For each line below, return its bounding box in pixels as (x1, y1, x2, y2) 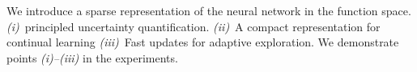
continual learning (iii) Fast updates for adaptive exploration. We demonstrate (6, 34, 399, 50)
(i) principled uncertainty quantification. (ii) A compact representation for (6, 18, 381, 34)
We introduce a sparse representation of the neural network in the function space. (6, 2, 411, 18)
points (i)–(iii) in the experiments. (6, 49, 178, 66)
